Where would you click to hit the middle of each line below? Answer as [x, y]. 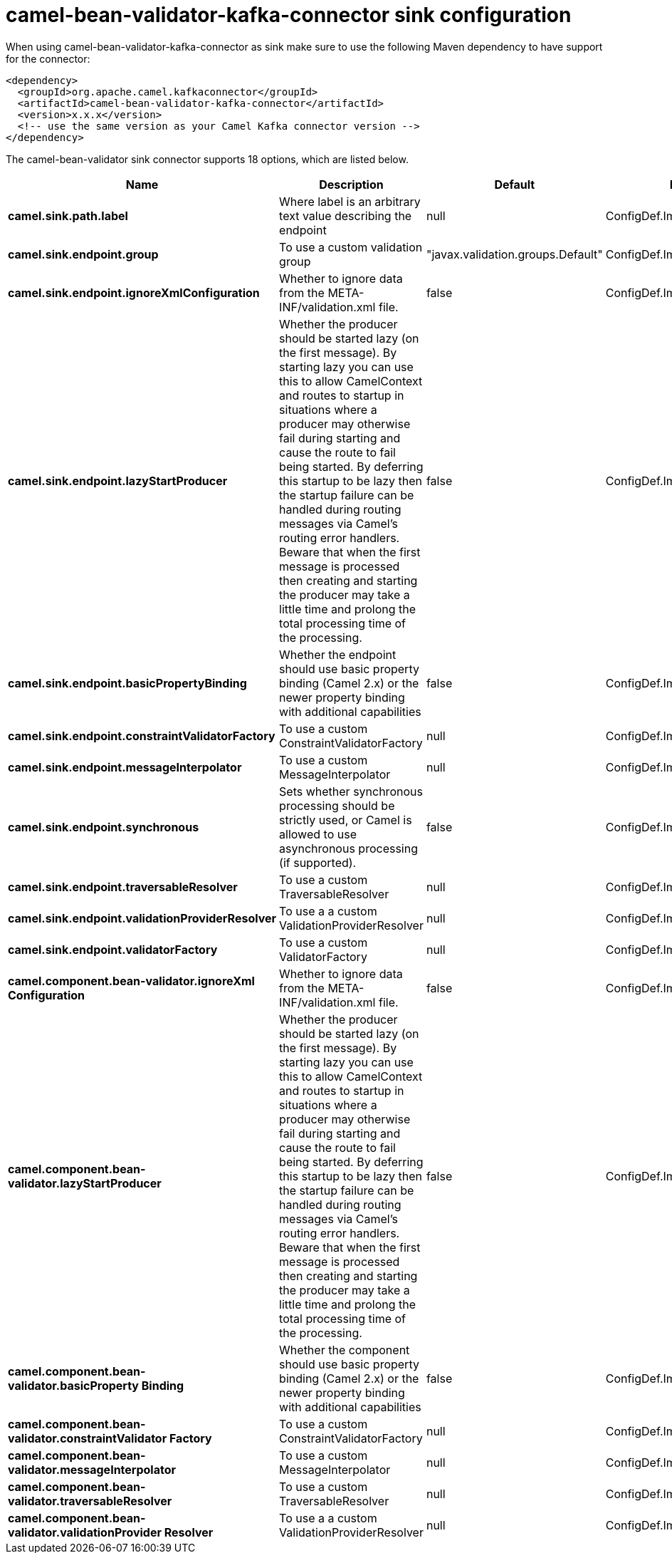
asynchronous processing [349, 848]
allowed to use [318, 834]
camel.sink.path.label [68, 215]
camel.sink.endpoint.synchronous [104, 827]
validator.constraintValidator [88, 1438]
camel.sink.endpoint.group [83, 254]
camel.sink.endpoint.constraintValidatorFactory [142, 736]
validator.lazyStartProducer [85, 1183]
